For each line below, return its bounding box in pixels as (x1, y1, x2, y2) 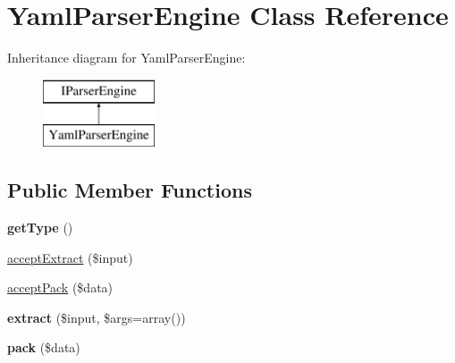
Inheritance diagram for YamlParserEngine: (7, 48, 246, 67)
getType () (7, 218, 73, 237)
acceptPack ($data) (7, 278, 114, 297)
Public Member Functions (7, 176, 252, 204)
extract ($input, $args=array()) (7, 308, 186, 326)
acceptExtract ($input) (7, 248, 133, 266)
